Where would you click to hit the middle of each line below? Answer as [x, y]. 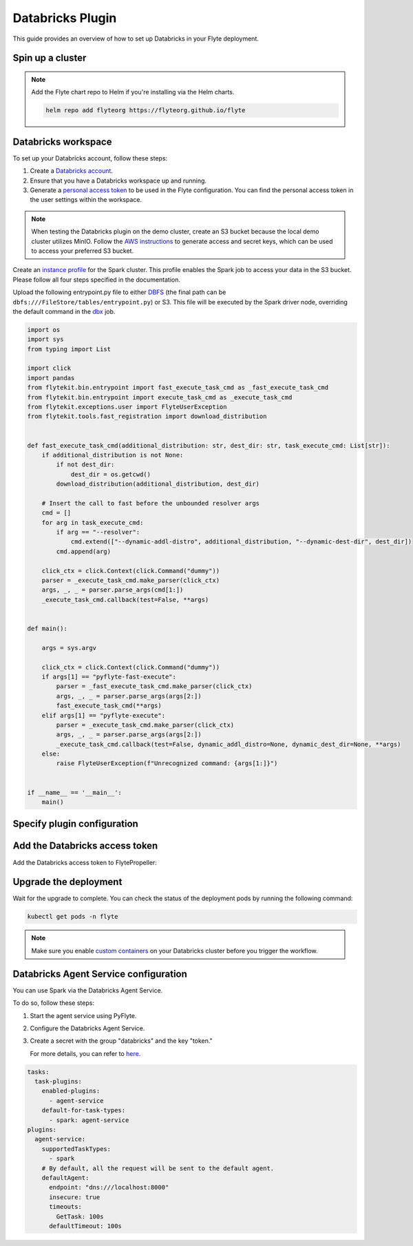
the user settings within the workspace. [86, 200]
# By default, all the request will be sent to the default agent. [158, 1168]
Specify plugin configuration [76, 824]
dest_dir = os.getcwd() [111, 474]
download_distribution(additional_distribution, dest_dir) [158, 484]
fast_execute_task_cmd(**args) [109, 706]
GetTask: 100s [80, 1216]
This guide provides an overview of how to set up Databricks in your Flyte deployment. [136, 39]
